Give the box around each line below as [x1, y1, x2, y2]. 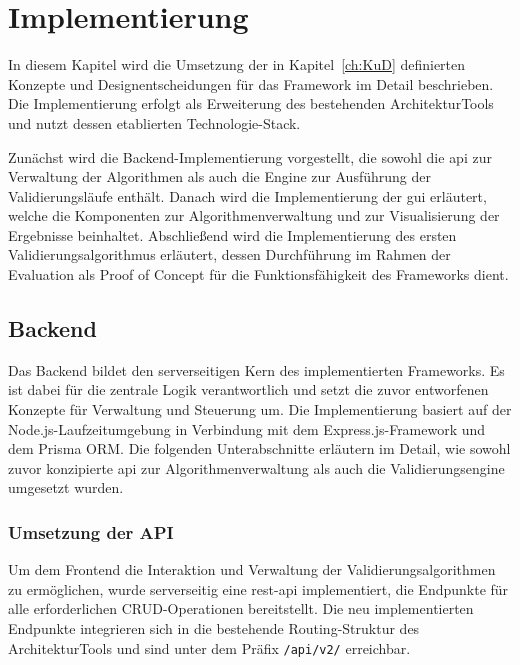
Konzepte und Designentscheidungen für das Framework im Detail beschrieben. [8, 73, 494, 94]
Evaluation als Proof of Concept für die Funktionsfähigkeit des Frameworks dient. [8, 264, 509, 285]
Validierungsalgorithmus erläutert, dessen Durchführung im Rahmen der [8, 244, 451, 265]
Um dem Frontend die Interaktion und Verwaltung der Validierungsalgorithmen [8, 559, 496, 580]
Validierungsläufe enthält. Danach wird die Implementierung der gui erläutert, [8, 185, 487, 206]
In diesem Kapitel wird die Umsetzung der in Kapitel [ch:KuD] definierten [8, 54, 466, 75]
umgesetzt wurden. [8, 477, 124, 498]
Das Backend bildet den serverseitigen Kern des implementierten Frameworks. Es [8, 359, 505, 380]
